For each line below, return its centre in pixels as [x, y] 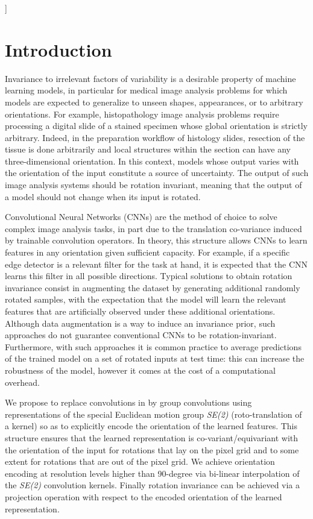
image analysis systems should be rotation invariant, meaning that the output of [153, 185]
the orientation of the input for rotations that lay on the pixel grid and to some [152, 449]
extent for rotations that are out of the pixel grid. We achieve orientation [140, 461]
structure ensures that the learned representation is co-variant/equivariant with [152, 437]
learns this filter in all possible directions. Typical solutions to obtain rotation [149, 276]
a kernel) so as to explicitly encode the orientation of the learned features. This [151, 426]
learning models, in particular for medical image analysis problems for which [146, 90]
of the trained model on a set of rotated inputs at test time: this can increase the [155, 358]
